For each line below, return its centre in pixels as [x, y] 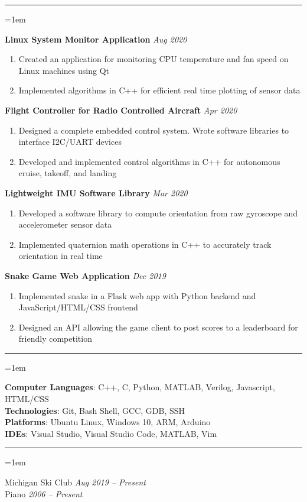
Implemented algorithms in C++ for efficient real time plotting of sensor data [159, 90]
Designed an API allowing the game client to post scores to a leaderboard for [158, 327]
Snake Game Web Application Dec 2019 [85, 275]
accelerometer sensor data [65, 224]
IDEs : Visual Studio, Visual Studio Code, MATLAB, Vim [111, 433]
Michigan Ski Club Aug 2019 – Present [75, 482]
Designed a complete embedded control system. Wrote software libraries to [154, 130]
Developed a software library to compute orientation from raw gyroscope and [158, 213]
